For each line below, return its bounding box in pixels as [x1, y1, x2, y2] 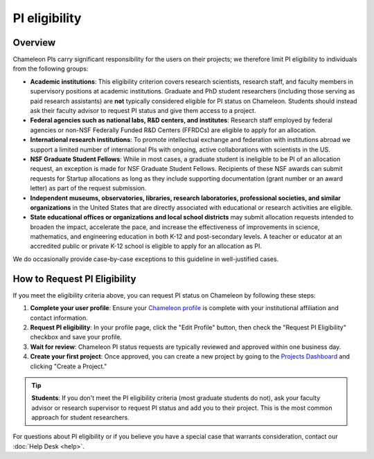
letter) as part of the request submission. [30, 184, 147, 192]
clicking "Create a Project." [30, 362, 107, 370]
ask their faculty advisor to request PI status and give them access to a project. [30, 107, 256, 115]
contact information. [30, 314, 88, 322]
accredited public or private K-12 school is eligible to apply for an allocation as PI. [30, 242, 262, 251]
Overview [12, 37, 56, 48]
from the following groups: [12, 64, 89, 73]
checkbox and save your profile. [30, 333, 123, 341]
